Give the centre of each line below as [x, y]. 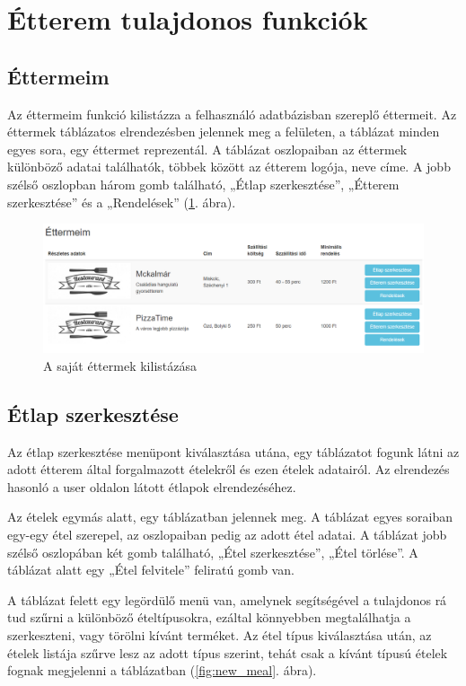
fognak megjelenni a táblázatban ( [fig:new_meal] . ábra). [162, 670]
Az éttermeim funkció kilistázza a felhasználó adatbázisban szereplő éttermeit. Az [232, 114]
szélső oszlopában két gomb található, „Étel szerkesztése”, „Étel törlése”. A [213, 552]
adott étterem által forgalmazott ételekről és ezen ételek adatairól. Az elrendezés [229, 469]
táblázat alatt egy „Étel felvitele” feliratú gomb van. [151, 570]
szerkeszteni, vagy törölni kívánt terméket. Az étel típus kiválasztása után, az [220, 634]
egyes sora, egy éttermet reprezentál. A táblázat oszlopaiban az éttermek [207, 149]
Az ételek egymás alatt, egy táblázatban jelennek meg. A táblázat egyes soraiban [230, 517]
